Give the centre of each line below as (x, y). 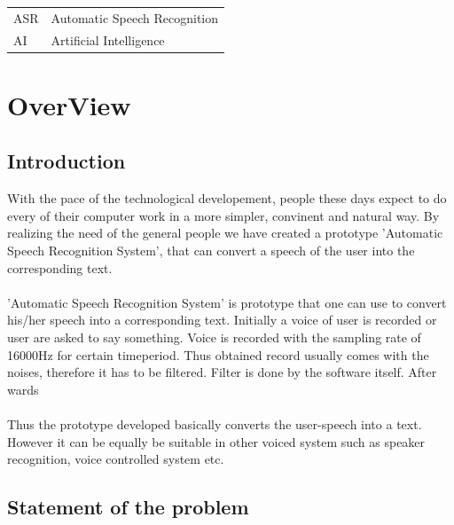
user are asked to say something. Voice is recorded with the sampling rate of (214, 337)
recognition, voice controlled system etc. (116, 459)
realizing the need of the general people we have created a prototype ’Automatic (225, 233)
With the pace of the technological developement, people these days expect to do (227, 198)
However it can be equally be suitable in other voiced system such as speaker (216, 441)
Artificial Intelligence (108, 39)
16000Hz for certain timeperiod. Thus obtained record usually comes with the (218, 354)
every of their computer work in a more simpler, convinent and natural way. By (223, 215)
